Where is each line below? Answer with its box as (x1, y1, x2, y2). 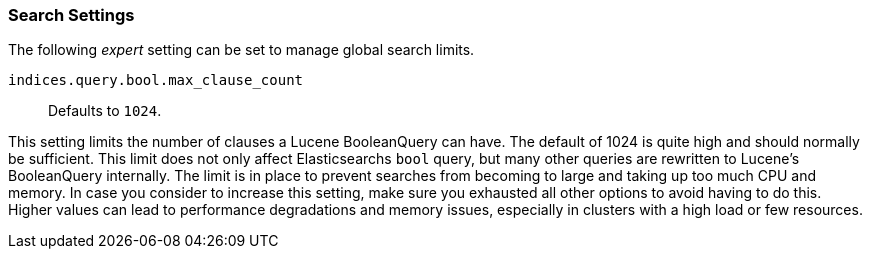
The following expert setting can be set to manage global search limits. (8, 41, 475, 59)
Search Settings (8, 5, 135, 25)
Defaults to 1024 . (48, 102, 162, 120)
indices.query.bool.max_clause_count (8, 72, 304, 89)
